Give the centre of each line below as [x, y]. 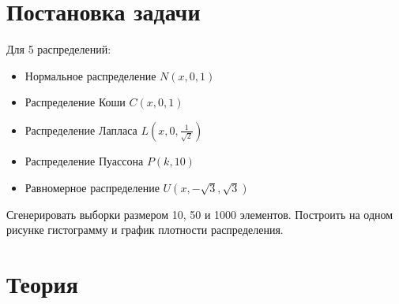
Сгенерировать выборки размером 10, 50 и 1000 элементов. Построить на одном [200, 214]
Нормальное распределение [90, 75]
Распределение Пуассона [84, 160]
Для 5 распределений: [59, 49]
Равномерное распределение [92, 187]
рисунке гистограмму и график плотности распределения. [145, 230]
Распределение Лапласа [81, 130]
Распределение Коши [75, 102]
